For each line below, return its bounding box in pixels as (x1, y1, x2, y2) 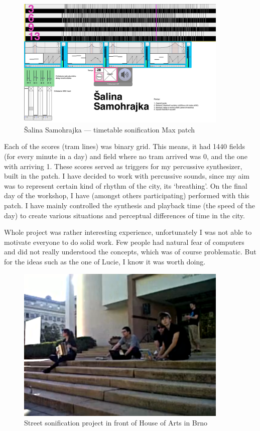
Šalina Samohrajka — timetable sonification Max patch (24, 124, 195, 134)
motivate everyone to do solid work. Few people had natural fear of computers (4, 236, 244, 247)
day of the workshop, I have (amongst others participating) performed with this (4, 190, 249, 201)
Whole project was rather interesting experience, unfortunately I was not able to (4, 227, 252, 237)
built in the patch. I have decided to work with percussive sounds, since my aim (4, 171, 249, 181)
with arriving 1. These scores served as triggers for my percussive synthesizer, (4, 161, 242, 171)
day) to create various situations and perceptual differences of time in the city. (4, 210, 245, 220)
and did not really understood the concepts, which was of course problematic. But (4, 246, 256, 257)
